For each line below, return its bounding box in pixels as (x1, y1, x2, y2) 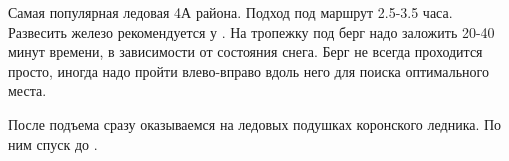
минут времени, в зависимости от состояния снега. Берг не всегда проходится (8, 41, 483, 62)
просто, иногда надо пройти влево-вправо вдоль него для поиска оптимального (8, 60, 489, 81)
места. (8, 80, 47, 101)
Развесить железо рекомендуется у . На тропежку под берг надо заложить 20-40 (8, 21, 495, 42)
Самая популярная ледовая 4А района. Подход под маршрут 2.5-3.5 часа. (8, 2, 453, 22)
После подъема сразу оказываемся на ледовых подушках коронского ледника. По (8, 113, 502, 134)
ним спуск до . (8, 133, 98, 154)
